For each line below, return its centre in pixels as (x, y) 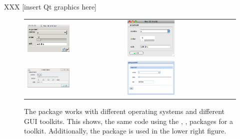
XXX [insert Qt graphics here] (50, 6)
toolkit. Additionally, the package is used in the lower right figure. (125, 131)
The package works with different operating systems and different (124, 111)
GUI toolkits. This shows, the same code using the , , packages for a (128, 121)
